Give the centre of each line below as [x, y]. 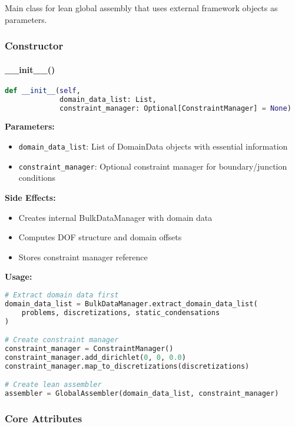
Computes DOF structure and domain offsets [100, 237]
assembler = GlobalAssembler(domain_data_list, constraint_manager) [142, 394]
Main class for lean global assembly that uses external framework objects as [141, 8]
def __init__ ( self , [43, 90]
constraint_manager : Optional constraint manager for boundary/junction [153, 166]
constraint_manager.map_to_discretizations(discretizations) [127, 366]
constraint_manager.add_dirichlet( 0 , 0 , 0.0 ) [95, 357]
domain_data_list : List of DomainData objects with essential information [153, 146]
